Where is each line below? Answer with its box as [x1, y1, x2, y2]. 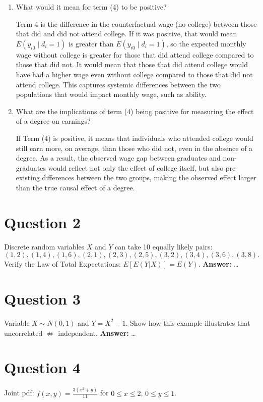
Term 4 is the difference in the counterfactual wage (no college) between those [16, 18, 257, 29]
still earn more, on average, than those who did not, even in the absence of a [16, 142, 253, 153]
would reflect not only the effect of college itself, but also [48, 162, 224, 173]
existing [16, 172, 40, 183]
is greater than [68, 38, 114, 48]
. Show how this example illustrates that [125, 317, 250, 328]
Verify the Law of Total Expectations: [4, 259, 121, 269]
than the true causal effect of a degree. [16, 182, 135, 192]
